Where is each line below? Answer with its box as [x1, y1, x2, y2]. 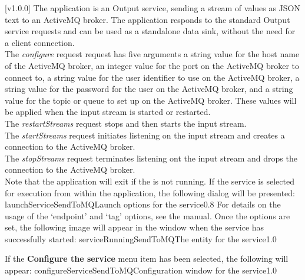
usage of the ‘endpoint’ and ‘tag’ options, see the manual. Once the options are [5, 209, 290, 222]
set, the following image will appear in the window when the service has [5, 221, 264, 233]
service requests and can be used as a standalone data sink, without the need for [5, 25, 296, 37]
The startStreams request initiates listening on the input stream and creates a [5, 129, 285, 141]
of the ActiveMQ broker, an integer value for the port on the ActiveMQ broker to [5, 59, 299, 71]
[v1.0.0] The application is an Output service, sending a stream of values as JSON [5, 2, 301, 14]
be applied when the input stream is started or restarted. [5, 106, 211, 118]
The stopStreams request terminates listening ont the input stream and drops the [5, 151, 297, 164]
